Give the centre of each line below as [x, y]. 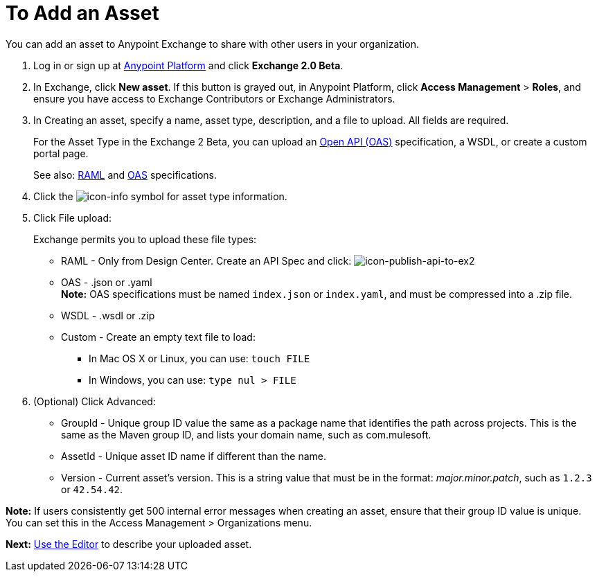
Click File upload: [73, 218]
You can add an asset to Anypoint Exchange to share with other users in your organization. [212, 44]
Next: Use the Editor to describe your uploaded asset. [129, 544]
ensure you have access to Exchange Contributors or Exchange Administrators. [214, 98]
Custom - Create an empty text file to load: [158, 337]
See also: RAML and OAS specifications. [125, 175]
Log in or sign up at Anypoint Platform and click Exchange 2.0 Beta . [188, 65]
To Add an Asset [82, 13]
